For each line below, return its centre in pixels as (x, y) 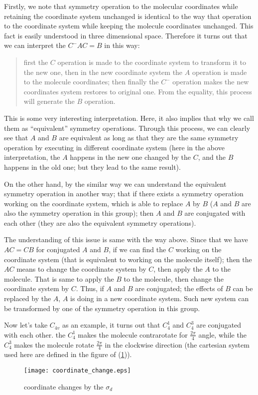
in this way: (122, 45)
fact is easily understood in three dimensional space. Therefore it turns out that (126, 35)
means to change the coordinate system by (81, 269)
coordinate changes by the (64, 386)
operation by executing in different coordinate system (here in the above (114, 147)
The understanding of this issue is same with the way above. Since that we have (126, 239)
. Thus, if (90, 288)
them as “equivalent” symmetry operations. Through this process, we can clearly (127, 128)
